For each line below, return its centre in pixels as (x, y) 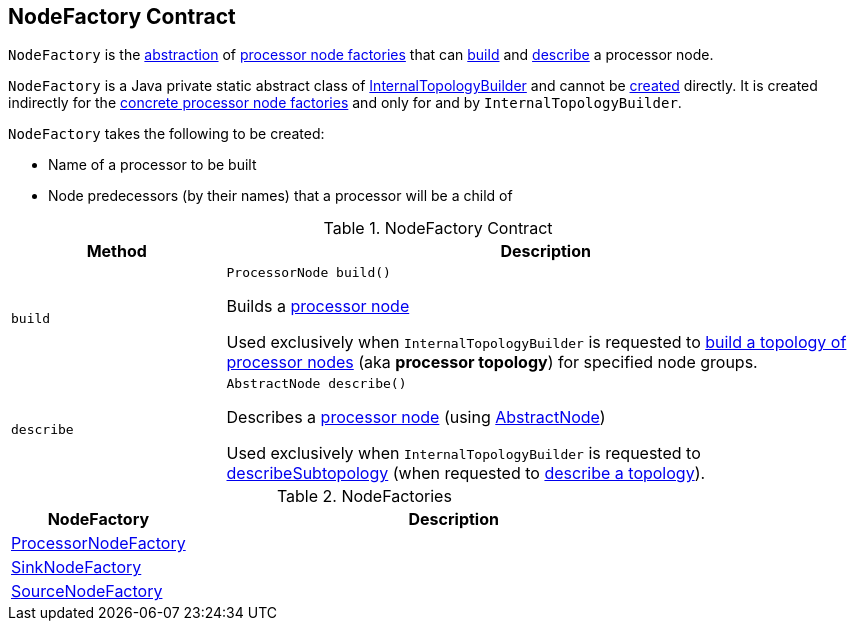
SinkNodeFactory (76, 567)
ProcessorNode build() (308, 273)
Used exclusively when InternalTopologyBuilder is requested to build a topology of (536, 342)
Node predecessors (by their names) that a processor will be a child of (280, 196)
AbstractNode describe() (316, 384)
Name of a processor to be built (152, 165)
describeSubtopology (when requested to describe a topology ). (466, 473)
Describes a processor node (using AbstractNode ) (416, 417)
